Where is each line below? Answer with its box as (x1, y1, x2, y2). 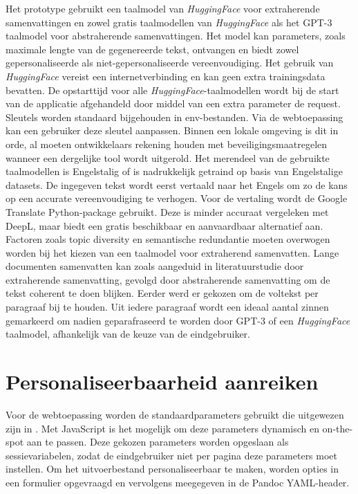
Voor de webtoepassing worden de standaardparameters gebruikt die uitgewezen (6, 407, 344, 421)
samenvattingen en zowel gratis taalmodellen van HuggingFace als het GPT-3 (6, 15, 332, 29)
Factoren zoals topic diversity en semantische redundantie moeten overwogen (6, 232, 330, 246)
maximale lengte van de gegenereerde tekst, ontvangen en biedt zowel (6, 42, 299, 56)
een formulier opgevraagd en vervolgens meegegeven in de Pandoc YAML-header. (6, 475, 350, 489)
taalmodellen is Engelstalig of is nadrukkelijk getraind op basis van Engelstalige (6, 164, 343, 179)
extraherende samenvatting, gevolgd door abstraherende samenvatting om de (6, 272, 330, 286)
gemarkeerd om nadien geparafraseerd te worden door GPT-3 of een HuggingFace (6, 313, 350, 327)
